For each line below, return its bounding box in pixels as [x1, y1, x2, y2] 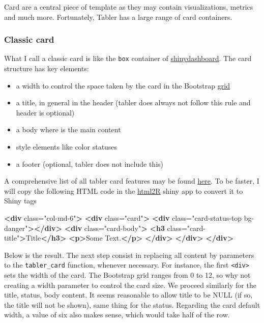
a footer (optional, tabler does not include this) [16, 158, 164, 169]
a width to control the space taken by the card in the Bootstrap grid [16, 80, 230, 91]
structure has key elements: [4, 63, 89, 74]
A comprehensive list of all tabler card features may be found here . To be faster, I [4, 175, 259, 186]
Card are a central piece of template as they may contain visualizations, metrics [4, 2, 253, 12]
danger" [4, 222, 28, 233]
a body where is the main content [16, 124, 121, 135]
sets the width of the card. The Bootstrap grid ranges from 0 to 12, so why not [4, 270, 251, 280]
